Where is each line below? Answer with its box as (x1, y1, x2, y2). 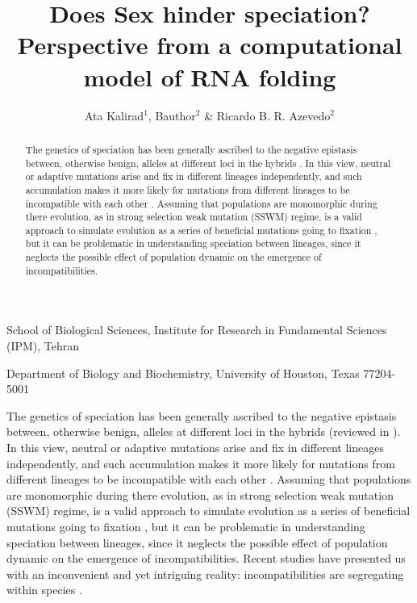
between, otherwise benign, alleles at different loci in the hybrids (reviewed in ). (6, 423, 401, 440)
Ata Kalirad (84, 107, 144, 124)
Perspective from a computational (17, 28, 402, 61)
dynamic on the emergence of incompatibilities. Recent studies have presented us (6, 550, 406, 567)
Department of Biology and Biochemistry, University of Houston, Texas (6, 364, 360, 381)
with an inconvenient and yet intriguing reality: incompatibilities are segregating (6, 565, 404, 582)
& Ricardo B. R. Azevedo (204, 107, 331, 124)
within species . (6, 581, 82, 598)
